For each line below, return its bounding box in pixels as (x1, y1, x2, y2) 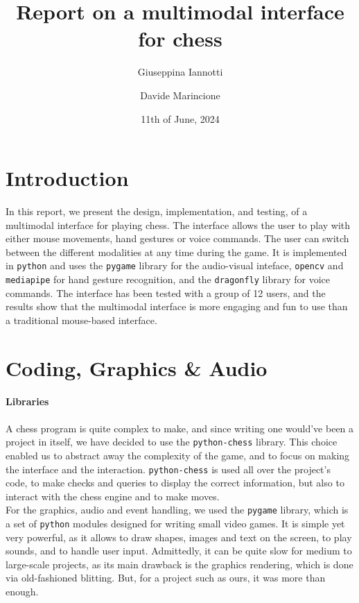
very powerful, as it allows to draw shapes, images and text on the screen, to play (6, 529, 352, 544)
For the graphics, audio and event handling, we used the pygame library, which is (6, 502, 349, 517)
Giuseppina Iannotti (137, 65, 223, 79)
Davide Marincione (140, 87, 220, 102)
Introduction (6, 164, 129, 192)
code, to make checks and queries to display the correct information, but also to (6, 475, 344, 490)
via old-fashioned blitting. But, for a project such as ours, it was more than (6, 570, 326, 585)
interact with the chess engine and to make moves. (6, 489, 220, 503)
